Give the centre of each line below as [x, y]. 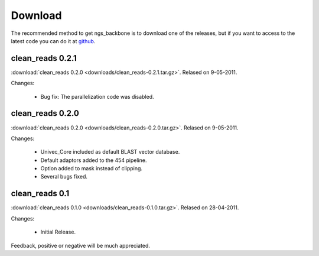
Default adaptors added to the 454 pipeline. [94, 160]
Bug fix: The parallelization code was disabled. [97, 96]
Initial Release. [58, 232]
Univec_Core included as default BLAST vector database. [110, 152]
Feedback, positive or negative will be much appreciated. [81, 245]
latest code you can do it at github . [53, 41]
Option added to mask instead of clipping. [92, 168]
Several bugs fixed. [64, 177]
